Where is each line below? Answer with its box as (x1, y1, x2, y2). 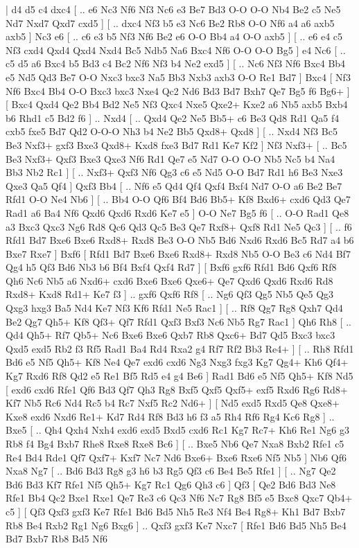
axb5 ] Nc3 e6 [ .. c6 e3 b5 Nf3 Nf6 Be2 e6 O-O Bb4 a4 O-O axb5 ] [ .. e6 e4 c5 (6, 29, 343, 44)
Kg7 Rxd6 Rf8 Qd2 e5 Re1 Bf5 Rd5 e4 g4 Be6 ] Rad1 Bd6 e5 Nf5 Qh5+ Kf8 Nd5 (6, 369, 353, 383)
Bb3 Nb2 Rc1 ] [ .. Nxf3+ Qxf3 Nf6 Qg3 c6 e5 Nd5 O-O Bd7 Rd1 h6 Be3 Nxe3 (6, 165, 343, 179)
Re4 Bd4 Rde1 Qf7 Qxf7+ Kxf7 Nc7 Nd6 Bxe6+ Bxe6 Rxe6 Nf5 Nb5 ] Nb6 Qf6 (6, 450, 347, 464)
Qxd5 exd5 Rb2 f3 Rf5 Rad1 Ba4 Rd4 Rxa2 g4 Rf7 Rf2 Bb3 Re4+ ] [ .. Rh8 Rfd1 (6, 341, 354, 355)
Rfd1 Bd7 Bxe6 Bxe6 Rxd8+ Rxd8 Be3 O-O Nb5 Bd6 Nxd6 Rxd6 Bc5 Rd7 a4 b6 (6, 233, 354, 247)
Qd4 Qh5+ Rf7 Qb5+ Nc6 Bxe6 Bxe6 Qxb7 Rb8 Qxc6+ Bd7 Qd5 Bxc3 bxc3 (6, 328, 335, 342)
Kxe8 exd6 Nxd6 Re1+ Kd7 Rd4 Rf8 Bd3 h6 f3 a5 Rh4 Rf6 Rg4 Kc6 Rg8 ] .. (6, 409, 335, 423)
